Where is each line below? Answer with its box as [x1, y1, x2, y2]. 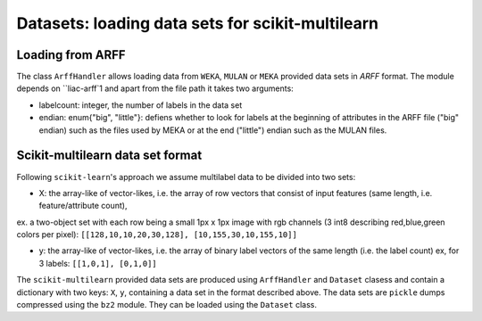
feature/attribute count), [38, 201, 128, 211]
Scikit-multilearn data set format [16, 148, 203, 163]
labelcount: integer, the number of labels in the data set [38, 99, 243, 111]
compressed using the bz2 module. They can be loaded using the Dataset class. [16, 300, 317, 310]
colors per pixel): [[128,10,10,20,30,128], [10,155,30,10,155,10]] [16, 229, 298, 240]
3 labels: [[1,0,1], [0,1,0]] [38, 258, 158, 268]
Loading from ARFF [16, 47, 126, 62]
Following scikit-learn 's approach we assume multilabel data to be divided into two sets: [16, 171, 356, 182]
